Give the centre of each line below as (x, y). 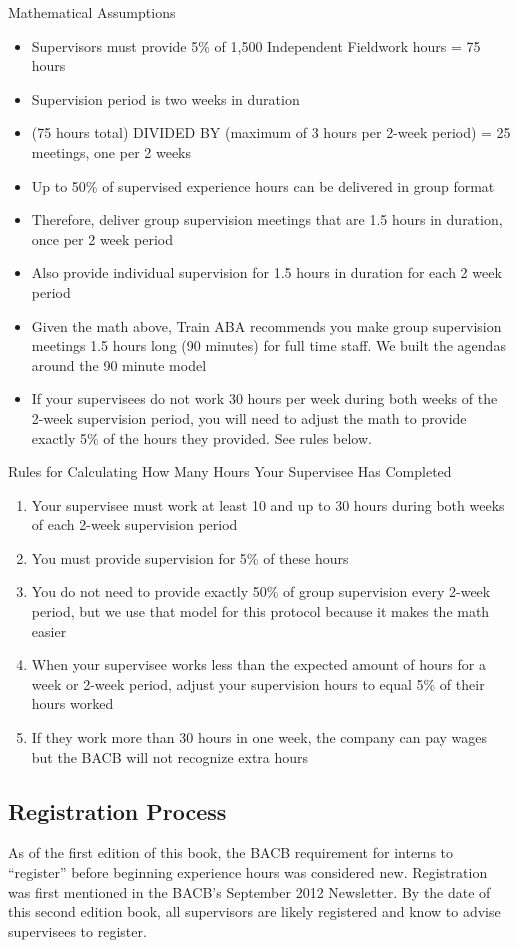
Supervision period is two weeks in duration (165, 98)
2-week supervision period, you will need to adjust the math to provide (249, 417)
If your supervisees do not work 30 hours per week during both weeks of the (264, 398)
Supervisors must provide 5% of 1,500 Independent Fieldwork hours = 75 (256, 45)
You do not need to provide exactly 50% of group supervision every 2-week (261, 591)
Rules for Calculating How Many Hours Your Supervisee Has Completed (230, 471)
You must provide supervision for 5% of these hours (190, 557)
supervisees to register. (77, 930)
